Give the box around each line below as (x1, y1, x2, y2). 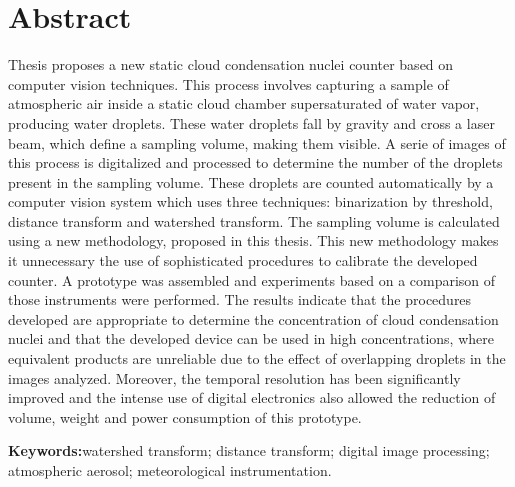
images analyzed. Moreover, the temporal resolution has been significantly (8, 367, 461, 388)
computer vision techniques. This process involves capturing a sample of (8, 73, 449, 94)
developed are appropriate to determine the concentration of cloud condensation (8, 308, 499, 329)
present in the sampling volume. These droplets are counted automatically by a (8, 171, 494, 192)
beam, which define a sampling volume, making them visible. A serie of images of (8, 132, 506, 153)
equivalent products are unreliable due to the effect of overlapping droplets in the (8, 348, 506, 369)
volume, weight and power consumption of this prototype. (8, 406, 362, 427)
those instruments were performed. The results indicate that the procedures (8, 289, 472, 310)
